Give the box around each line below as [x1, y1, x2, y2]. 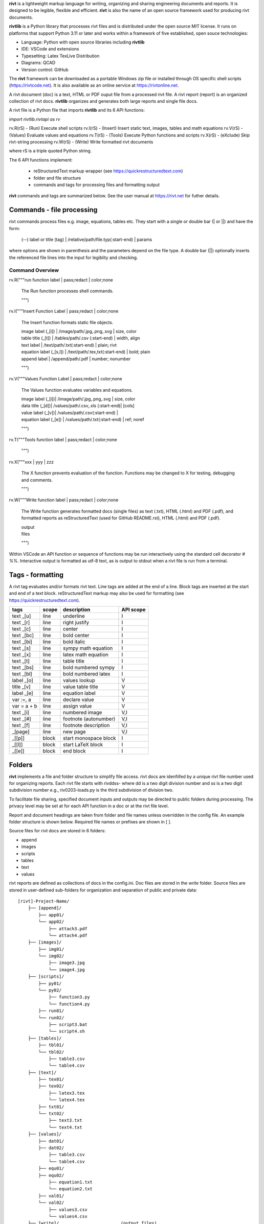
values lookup [63, 677, 95, 684]
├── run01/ [38, 1008, 65, 1013]
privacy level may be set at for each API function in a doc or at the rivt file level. [9, 803, 169, 809]
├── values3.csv [48, 1207, 88, 1212]
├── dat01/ [38, 1138, 65, 1144]
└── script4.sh [48, 1029, 85, 1034]
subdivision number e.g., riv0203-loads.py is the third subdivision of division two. [9, 787, 174, 793]
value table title [63, 683, 98, 690]
